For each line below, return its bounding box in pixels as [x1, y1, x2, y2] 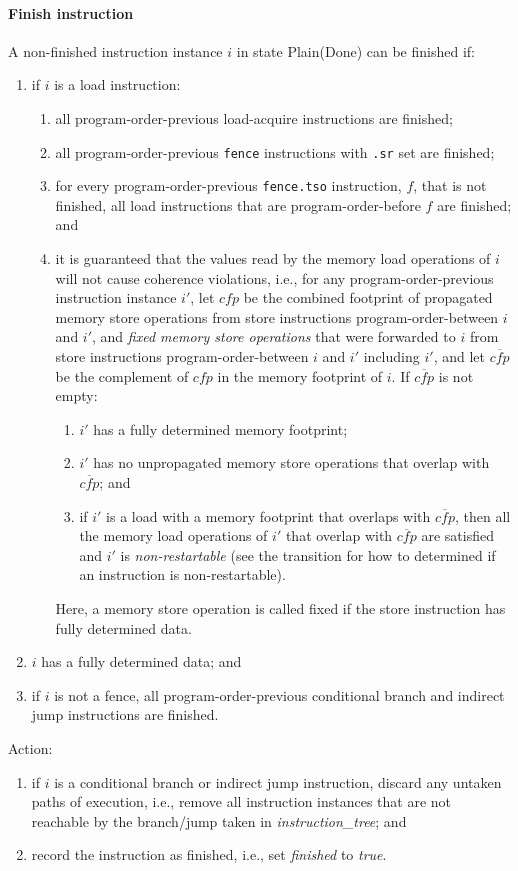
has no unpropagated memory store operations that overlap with [93, 452, 490, 473]
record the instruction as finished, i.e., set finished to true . [31, 844, 387, 865]
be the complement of [55, 365, 189, 386]
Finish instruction [8, 2, 134, 23]
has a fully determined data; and [41, 651, 242, 672]
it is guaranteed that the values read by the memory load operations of [55, 248, 491, 269]
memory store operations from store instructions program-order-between [55, 306, 499, 327]
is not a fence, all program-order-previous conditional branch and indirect [54, 684, 505, 705]
